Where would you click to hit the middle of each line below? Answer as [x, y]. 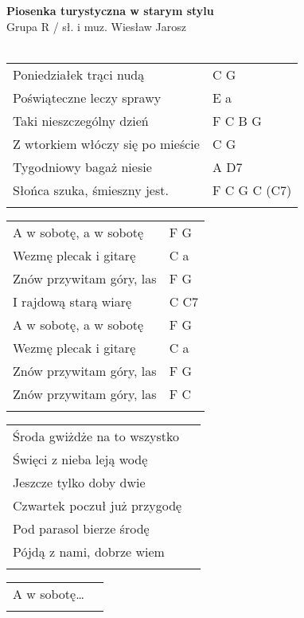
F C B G [237, 120]
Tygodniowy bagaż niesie [82, 166]
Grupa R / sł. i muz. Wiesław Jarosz [97, 26]
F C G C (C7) [252, 190]
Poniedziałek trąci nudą [79, 74]
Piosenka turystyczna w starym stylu [110, 10]
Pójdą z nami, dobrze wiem [89, 551]
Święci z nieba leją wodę [80, 459]
